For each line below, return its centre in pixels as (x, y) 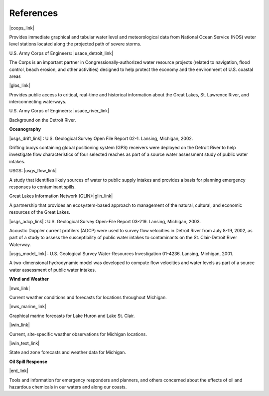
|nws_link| (20, 288)
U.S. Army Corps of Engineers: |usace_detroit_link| (61, 53)
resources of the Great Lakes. (40, 212)
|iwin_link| (19, 325)
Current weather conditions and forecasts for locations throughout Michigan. (88, 298)
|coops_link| (22, 28)
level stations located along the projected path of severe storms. (75, 44)
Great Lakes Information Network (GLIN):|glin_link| (61, 196)
